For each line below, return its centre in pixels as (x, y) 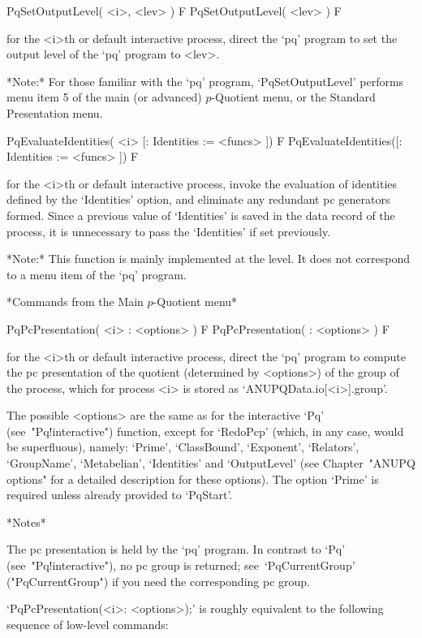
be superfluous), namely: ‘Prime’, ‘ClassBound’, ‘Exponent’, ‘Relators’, (183, 447)
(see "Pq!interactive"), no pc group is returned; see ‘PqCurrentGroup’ (181, 565)
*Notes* (26, 522)
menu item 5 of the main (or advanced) (104, 97)
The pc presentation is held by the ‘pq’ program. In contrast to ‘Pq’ (176, 549)
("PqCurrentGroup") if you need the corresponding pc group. (158, 581)
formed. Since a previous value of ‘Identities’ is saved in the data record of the (201, 215)
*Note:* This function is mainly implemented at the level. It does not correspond (208, 259)
